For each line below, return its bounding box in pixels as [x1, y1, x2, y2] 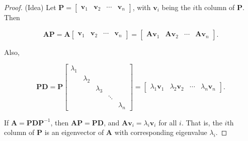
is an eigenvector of [44, 127, 104, 137]
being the [161, 2, 191, 12]
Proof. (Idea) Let [4, 2, 56, 12]
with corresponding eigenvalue [114, 127, 207, 137]
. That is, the [181, 117, 222, 127]
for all [158, 117, 177, 127]
